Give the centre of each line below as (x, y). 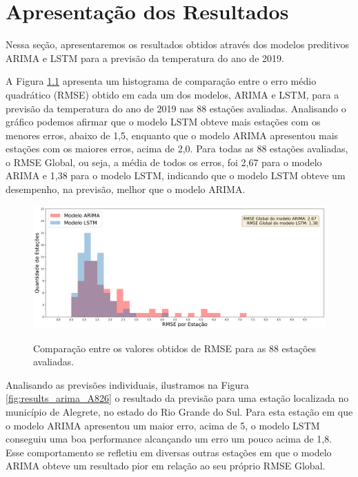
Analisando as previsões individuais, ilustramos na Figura (127, 384)
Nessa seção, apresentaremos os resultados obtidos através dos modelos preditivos (178, 44)
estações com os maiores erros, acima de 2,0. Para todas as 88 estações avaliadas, (177, 149)
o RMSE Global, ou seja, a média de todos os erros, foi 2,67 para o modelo (164, 162)
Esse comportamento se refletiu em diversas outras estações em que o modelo (169, 452)
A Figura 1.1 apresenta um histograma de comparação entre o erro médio (161, 81)
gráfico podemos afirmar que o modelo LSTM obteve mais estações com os (163, 122)
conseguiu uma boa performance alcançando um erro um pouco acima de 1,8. (169, 439)
